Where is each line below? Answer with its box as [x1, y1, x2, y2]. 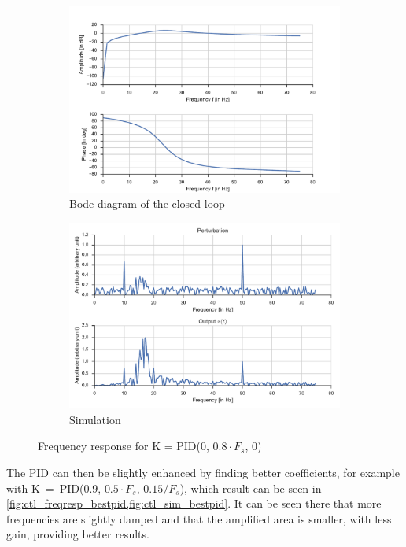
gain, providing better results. [6, 526, 149, 542]
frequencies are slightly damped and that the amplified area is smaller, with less [6, 510, 392, 527]
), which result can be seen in [179, 479, 322, 496]
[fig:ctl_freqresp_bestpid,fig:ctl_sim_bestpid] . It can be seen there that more [6, 495, 382, 512]
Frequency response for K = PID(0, [38, 438, 209, 454]
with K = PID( [6, 479, 84, 496]
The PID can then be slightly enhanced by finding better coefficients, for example [6, 464, 400, 480]
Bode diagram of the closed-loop [69, 195, 225, 212]
